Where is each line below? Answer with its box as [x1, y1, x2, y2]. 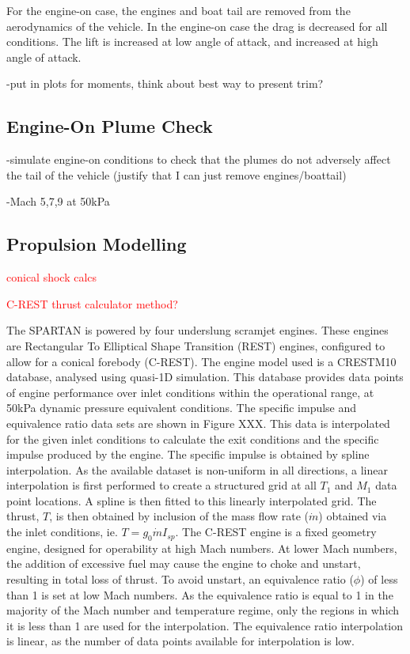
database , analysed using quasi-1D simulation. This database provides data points [6, 369, 404, 385]
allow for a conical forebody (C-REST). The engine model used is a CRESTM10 [6, 353, 397, 369]
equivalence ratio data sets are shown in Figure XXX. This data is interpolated [6, 414, 390, 431]
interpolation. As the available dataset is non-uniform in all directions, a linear [6, 461, 388, 478]
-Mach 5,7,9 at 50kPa [6, 193, 110, 210]
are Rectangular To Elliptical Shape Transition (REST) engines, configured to [6, 337, 385, 353]
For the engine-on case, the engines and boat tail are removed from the [6, 2, 351, 18]
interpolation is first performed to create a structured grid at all [6, 477, 317, 493]
